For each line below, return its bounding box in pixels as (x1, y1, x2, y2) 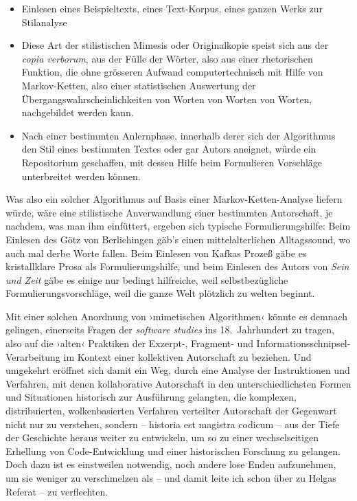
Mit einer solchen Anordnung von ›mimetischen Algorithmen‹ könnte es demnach (5, 309, 348, 323)
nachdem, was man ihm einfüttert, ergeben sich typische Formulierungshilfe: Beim (5, 219, 351, 233)
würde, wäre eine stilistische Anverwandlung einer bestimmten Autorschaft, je (5, 205, 333, 219)
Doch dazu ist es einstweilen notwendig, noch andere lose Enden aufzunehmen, (5, 457, 336, 471)
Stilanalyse (21, 14, 67, 29)
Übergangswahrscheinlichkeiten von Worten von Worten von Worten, (21, 91, 312, 106)
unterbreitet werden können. (21, 168, 141, 183)
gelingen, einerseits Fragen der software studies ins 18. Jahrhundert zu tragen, (5, 322, 334, 337)
